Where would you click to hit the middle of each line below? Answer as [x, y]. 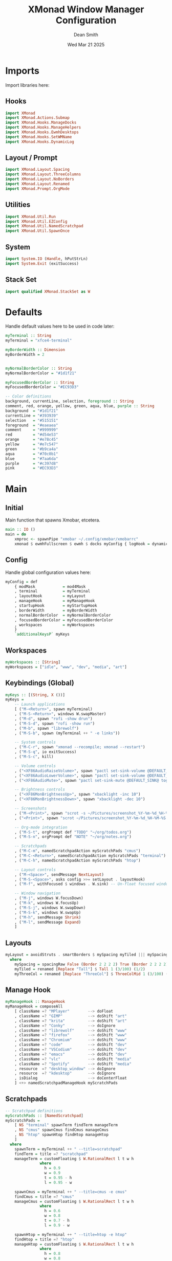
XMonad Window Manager [86, 10]
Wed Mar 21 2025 [86, 44]
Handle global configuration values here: [48, 572]
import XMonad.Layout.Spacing [38, 170]
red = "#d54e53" [32, 435]
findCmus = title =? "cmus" [44, 1197]
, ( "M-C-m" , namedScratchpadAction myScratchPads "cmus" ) [78, 851]
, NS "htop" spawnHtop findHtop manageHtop [62, 1135]
